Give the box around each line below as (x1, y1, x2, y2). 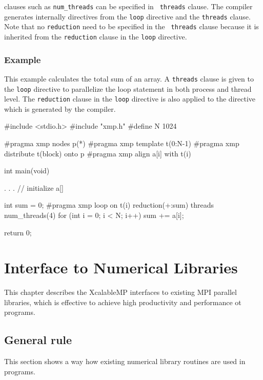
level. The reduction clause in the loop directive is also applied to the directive (4, 93, 256, 104)
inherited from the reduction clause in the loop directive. (4, 31, 187, 42)
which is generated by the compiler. (4, 103, 116, 114)
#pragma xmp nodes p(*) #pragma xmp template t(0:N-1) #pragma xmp (4, 138, 239, 148)
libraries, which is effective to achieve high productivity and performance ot (4, 296, 241, 307)
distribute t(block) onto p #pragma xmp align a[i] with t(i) (4, 148, 191, 158)
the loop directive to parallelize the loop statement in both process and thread (4, 83, 252, 94)
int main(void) (4, 165, 50, 176)
